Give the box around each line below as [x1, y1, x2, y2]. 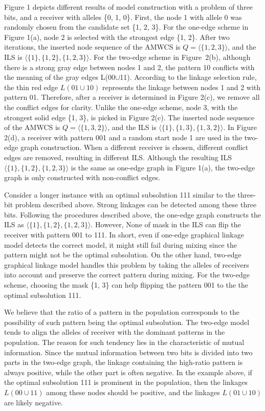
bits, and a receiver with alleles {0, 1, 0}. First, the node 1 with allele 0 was [4, 11, 242, 22]
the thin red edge [4, 81, 58, 92]
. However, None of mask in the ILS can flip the [91, 219, 241, 230]
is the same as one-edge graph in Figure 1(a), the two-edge [71, 162, 255, 172]
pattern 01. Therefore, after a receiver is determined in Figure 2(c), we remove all [4, 92, 260, 102]
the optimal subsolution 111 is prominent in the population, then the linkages [4, 377, 248, 387]
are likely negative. [4, 397, 63, 407]
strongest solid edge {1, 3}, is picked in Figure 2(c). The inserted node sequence [4, 112, 255, 122]
